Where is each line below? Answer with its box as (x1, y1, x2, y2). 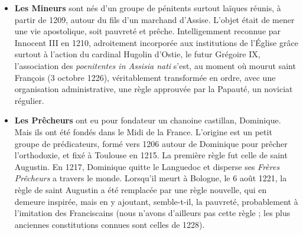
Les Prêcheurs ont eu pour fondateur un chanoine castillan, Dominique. (14, 114, 281, 126)
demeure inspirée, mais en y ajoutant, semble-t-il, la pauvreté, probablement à (14, 195, 298, 207)
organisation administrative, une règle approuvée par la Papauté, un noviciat (14, 83, 293, 95)
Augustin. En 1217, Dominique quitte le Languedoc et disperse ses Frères (14, 160, 280, 172)
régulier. (14, 94, 44, 106)
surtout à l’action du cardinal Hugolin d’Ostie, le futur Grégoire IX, (14, 48, 260, 60)
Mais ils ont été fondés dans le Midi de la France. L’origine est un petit (14, 125, 272, 138)
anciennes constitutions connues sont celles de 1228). (14, 218, 205, 230)
